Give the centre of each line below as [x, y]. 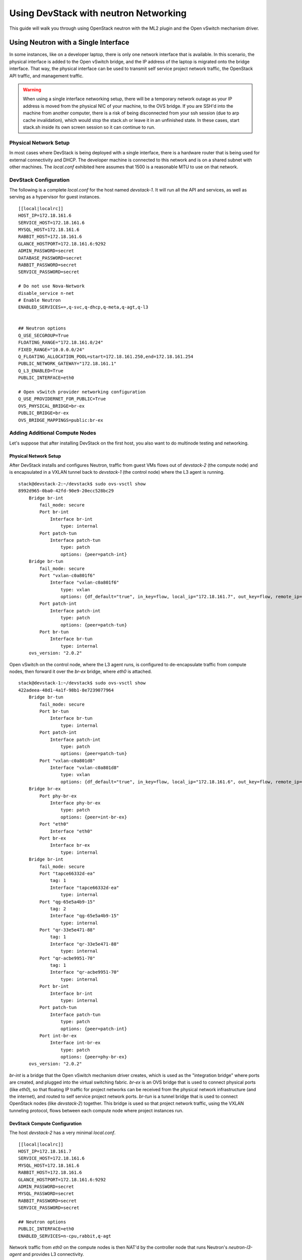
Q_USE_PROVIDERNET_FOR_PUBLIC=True [62, 399]
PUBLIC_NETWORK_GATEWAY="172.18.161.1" [67, 364]
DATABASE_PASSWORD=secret [50, 258]
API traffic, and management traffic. [46, 76]
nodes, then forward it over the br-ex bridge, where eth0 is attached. [81, 671]
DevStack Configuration [40, 180]
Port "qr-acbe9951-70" [67, 958]
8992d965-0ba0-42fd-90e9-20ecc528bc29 [66, 491]
